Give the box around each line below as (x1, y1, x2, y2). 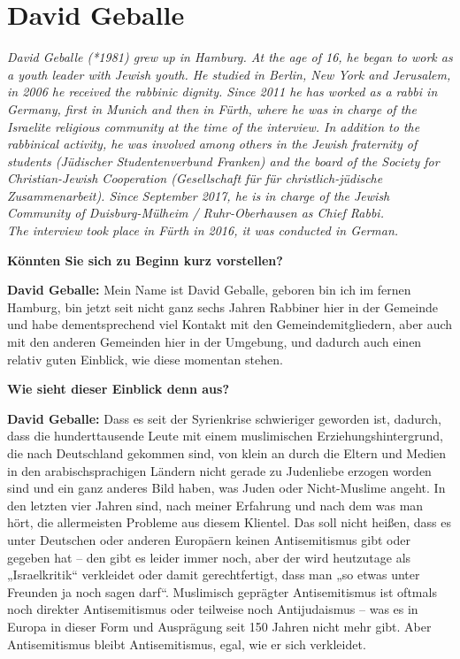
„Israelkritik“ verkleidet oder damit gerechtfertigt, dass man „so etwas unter (7, 565, 420, 584)
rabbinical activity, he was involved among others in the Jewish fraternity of (7, 134, 418, 153)
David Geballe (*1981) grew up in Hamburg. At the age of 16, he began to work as (7, 48, 453, 66)
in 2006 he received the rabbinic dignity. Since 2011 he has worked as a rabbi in (7, 82, 438, 101)
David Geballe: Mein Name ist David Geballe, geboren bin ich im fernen (7, 280, 411, 299)
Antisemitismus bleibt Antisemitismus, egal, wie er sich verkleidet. (7, 634, 366, 653)
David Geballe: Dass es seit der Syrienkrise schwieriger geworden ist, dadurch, (7, 409, 441, 427)
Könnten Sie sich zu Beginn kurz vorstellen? (7, 250, 283, 269)
